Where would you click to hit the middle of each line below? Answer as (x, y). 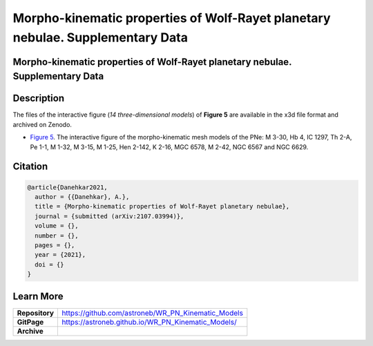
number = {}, (57, 236)
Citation (30, 167)
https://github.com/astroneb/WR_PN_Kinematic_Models (152, 313)
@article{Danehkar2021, (68, 187)
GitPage (30, 322)
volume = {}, (57, 226)
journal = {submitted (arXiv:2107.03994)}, (109, 216)
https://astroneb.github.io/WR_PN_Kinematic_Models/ (150, 322)
